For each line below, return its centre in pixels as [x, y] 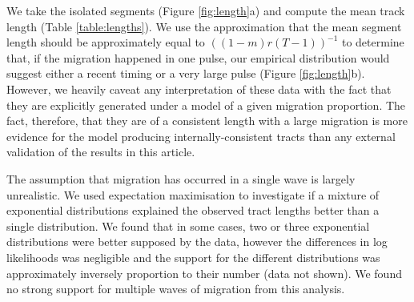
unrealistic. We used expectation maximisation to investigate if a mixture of [193, 194]
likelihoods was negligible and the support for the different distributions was [193, 257]
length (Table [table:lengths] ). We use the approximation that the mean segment [204, 26]
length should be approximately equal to [106, 42]
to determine [373, 42]
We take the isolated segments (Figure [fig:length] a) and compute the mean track [206, 10]
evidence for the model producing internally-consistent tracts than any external [201, 136]
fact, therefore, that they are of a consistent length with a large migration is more [207, 121]
